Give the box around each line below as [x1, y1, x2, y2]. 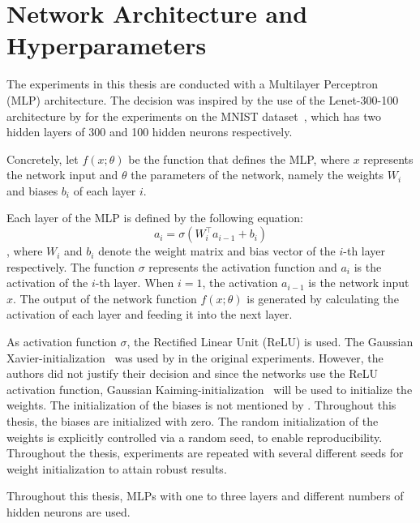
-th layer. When [95, 274, 174, 291]
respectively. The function [6, 258, 135, 275]
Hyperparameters [6, 28, 207, 62]
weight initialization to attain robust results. [6, 460, 227, 477]
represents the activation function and [148, 258, 337, 275]
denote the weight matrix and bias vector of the [98, 242, 336, 259]
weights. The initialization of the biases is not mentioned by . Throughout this [6, 397, 396, 414]
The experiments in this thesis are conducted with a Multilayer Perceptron [6, 75, 379, 92]
